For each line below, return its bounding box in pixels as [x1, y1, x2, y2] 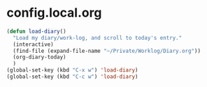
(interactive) [13, 40, 54, 48]
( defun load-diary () [6, 28, 67, 35]
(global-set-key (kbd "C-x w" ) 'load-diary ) [6, 67, 138, 74]
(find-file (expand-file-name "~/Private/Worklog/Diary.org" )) [13, 47, 201, 54]
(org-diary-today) [13, 54, 67, 61]
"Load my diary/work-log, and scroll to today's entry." [13, 34, 183, 41]
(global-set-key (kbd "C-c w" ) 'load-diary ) [6, 73, 138, 81]
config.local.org [6, 5, 102, 21]
